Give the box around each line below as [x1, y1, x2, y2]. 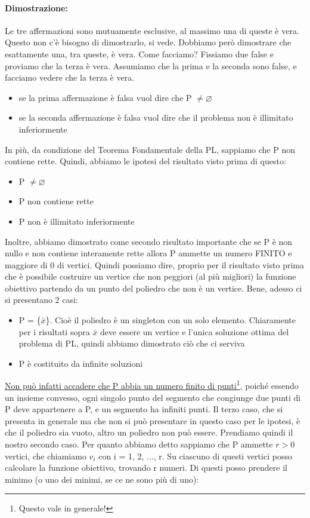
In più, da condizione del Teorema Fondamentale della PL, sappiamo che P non [5, 143, 296, 155]
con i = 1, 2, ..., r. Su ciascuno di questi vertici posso [98, 449, 292, 462]
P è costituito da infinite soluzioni [18, 357, 143, 369]
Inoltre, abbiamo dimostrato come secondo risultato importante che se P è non [5, 235, 293, 247]
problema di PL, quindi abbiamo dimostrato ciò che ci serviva [18, 337, 245, 350]
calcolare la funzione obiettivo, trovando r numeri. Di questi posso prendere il [5, 461, 287, 474]
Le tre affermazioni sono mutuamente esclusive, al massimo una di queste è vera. [5, 24, 299, 36]
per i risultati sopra [18, 325, 90, 338]
